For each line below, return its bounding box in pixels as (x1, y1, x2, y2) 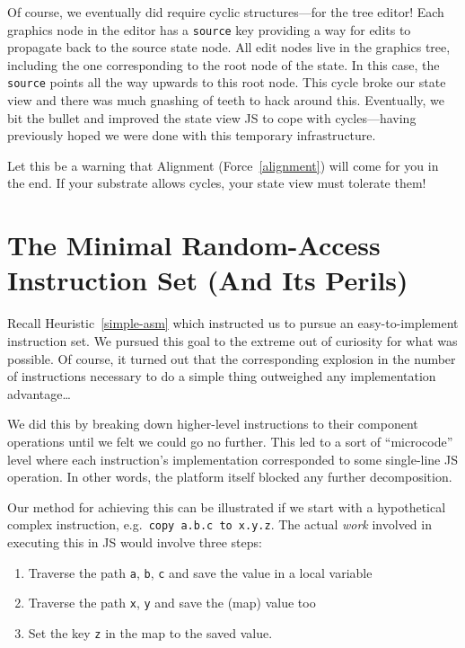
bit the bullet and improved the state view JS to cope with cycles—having (7, 108, 417, 127)
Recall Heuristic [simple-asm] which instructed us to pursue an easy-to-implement (7, 314, 459, 333)
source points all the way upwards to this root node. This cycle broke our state (7, 73, 446, 92)
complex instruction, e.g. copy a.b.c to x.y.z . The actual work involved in (7, 515, 432, 534)
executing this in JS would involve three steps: (7, 532, 262, 551)
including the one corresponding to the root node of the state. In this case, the (7, 55, 440, 74)
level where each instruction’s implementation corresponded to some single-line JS (7, 449, 458, 468)
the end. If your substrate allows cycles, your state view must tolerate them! (7, 173, 426, 192)
